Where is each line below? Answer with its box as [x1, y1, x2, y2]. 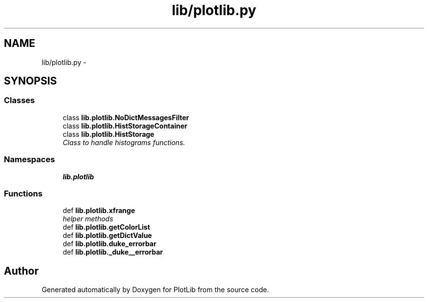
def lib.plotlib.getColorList [63, 223, 150, 232]
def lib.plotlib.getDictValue [63, 231, 152, 240]
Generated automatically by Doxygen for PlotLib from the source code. [42, 285, 269, 294]
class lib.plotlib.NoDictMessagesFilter [63, 113, 189, 122]
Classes [4, 95, 35, 106]
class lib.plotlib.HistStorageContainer [63, 121, 188, 130]
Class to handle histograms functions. [63, 138, 185, 147]
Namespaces [4, 154, 55, 165]
